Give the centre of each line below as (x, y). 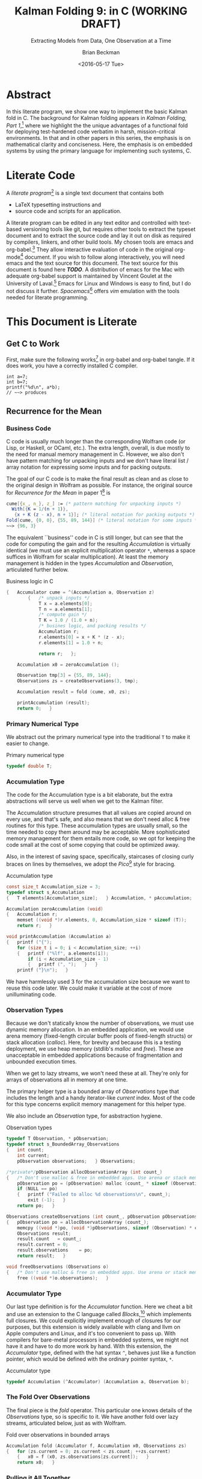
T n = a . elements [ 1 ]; (66, 609)
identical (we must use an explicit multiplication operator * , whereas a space (101, 550)
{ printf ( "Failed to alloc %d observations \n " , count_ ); (94, 1195)
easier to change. (28, 744)
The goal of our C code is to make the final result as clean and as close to (97, 478)
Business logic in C (30, 581)
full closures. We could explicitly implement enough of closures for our (94, 1320)
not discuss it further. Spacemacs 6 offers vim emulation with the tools (93, 290)
